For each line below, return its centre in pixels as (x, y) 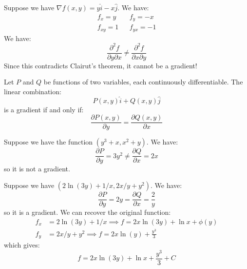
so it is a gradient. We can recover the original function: (87, 212)
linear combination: (33, 91)
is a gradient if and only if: (44, 109)
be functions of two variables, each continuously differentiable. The (143, 82)
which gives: (22, 245)
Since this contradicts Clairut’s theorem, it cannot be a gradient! (101, 65)
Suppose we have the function (48, 142)
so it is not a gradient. (37, 169)
